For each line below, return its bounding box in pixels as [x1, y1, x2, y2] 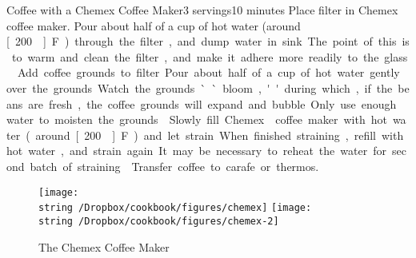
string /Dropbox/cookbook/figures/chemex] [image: [38, 202, 312, 214]
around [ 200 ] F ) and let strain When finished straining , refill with [35, 126, 404, 143]
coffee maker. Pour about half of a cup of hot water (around [6, 17, 301, 34]
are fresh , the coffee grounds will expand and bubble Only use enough [28, 95, 397, 112]
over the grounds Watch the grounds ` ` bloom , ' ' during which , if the [6, 79, 393, 96]
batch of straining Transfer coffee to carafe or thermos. [30, 157, 319, 174]
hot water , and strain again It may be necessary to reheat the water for [6, 142, 386, 159]
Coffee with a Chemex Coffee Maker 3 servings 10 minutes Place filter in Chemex [6, 2, 398, 18]
